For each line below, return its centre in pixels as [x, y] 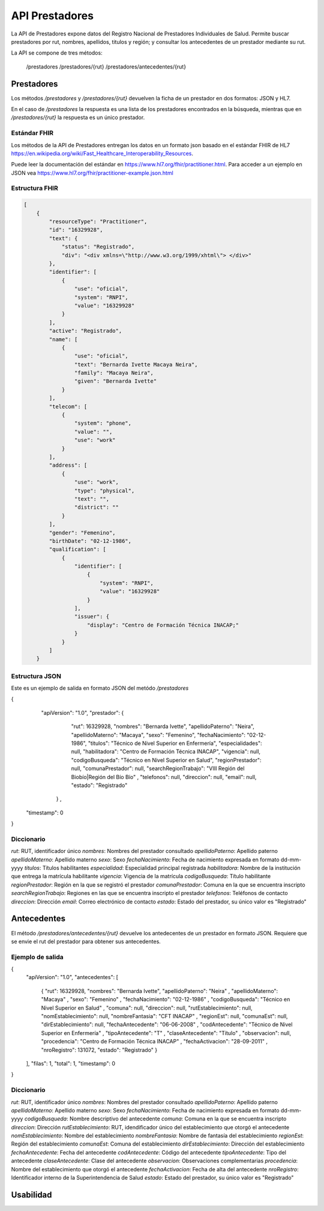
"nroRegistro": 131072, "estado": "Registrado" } [99, 1050]
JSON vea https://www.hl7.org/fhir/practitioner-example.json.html [92, 173]
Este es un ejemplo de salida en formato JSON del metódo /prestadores [100, 688]
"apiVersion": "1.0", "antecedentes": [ [72, 977]
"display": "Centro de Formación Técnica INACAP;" [163, 625]
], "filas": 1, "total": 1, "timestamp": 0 [71, 1064]
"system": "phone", [103, 423]
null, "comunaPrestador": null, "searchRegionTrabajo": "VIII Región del [158, 768]
